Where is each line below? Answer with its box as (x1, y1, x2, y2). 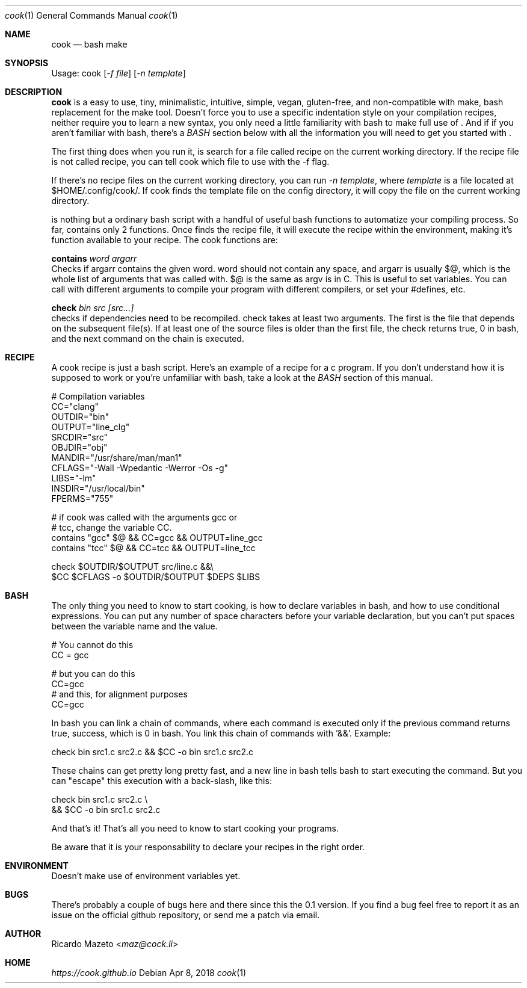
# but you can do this (51, 668, 135, 679)
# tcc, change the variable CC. (51, 522, 172, 533)
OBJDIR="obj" (51, 442, 108, 452)
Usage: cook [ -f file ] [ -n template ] (51, 68, 186, 78)
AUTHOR (5, 928, 42, 939)
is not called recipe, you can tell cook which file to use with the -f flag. (51, 156, 330, 167)
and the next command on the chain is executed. (51, 333, 244, 344)
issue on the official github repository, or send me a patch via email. (51, 910, 320, 920)
